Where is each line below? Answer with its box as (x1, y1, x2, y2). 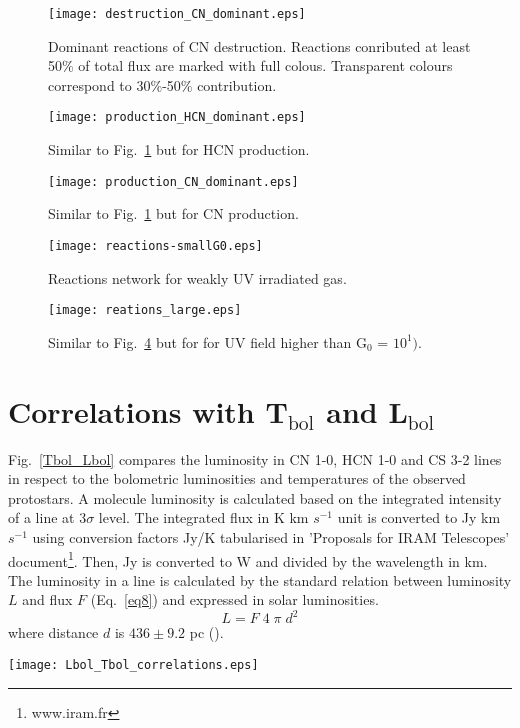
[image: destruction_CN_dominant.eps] (48, 7, 306, 21)
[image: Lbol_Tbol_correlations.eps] (8, 658, 259, 673)
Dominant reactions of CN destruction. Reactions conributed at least (48, 35, 471, 56)
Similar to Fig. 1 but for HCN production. (48, 139, 310, 160)
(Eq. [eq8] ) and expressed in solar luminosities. (90, 589, 379, 610)
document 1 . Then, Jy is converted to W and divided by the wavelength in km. (8, 547, 488, 571)
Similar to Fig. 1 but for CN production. (48, 203, 299, 224)
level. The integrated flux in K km (98, 507, 309, 528)
